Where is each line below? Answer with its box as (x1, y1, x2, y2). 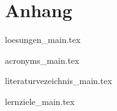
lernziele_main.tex (5, 94, 75, 107)
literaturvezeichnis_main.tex (5, 74, 112, 87)
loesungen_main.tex (5, 33, 81, 46)
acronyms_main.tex (5, 53, 80, 66)
